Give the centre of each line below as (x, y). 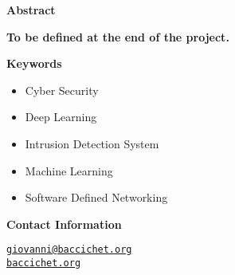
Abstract (31, 10)
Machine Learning (69, 170)
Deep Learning (61, 117)
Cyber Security (62, 90)
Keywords (34, 63)
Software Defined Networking (96, 197)
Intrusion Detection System (92, 143)
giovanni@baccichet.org (69, 250)
